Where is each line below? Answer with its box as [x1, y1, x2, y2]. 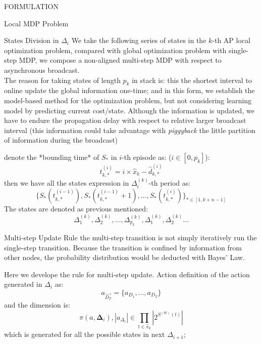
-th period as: [148, 177, 191, 188]
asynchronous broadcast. [4, 64, 80, 75]
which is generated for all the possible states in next [4, 329, 165, 339]
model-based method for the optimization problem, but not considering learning [4, 95, 251, 105]
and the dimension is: [4, 299, 70, 310]
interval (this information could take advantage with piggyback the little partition [4, 124, 255, 135]
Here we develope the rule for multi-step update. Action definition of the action [4, 269, 250, 279]
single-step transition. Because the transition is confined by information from [4, 242, 242, 252]
